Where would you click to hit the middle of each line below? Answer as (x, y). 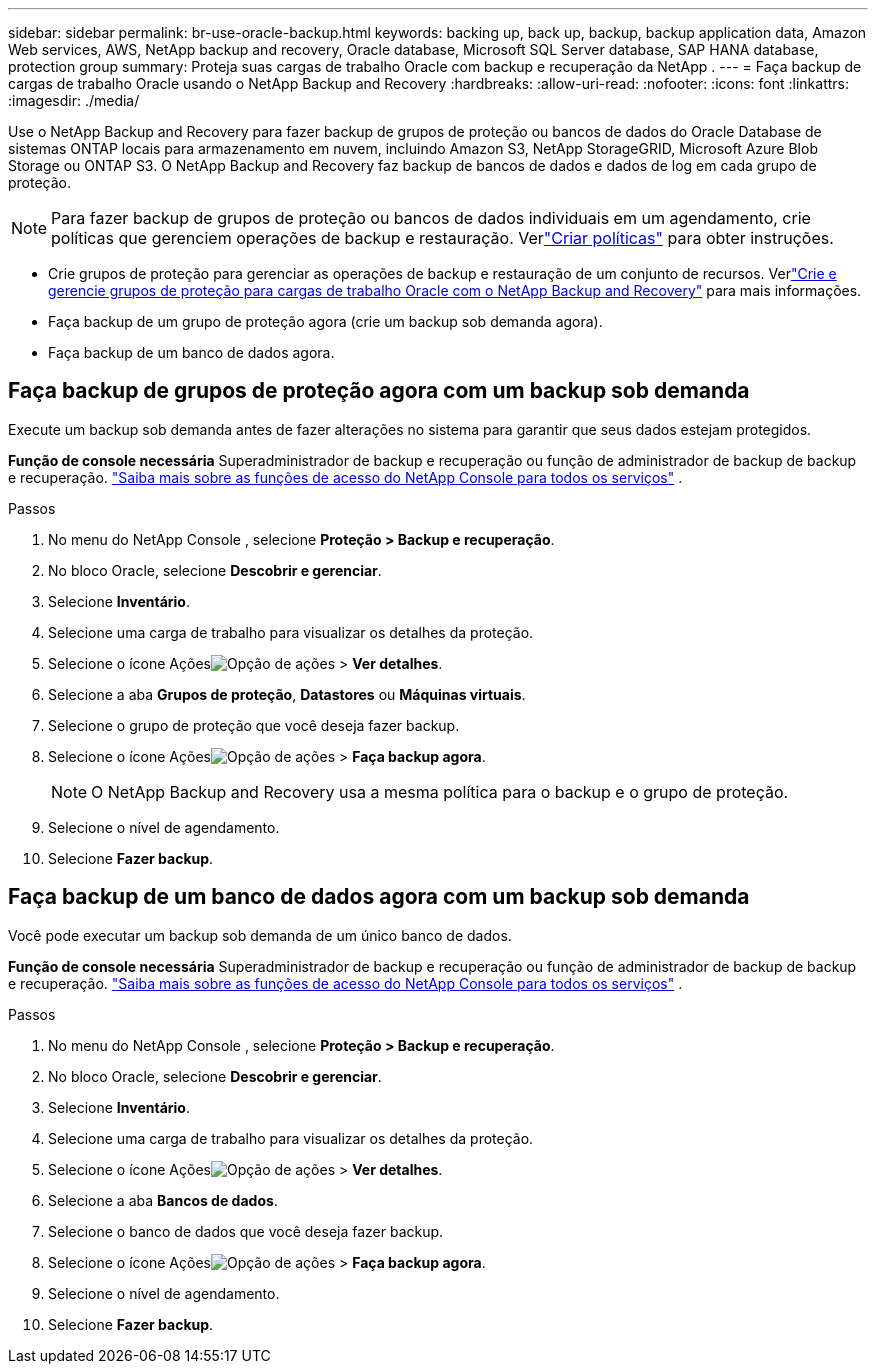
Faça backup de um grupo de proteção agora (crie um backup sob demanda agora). (325, 321)
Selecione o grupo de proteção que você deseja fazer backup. (254, 725)
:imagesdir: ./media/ (74, 100)
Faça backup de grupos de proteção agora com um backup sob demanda (379, 391)
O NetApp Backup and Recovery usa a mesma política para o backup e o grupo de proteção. (440, 791)
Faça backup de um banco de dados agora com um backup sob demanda (379, 897)
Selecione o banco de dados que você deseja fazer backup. (246, 1231)
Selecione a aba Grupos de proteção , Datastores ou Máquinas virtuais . (287, 694)
